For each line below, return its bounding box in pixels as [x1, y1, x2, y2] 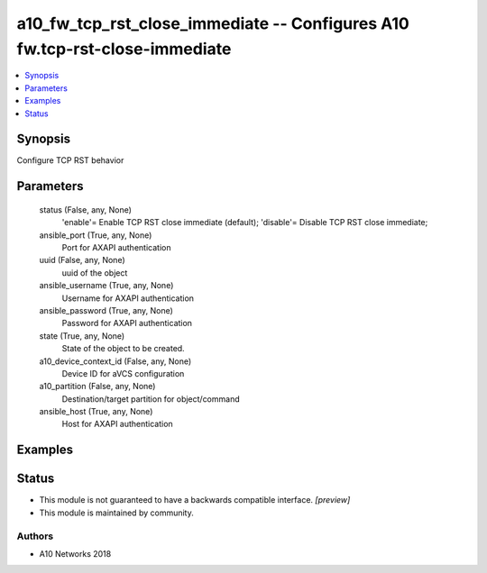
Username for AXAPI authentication [61, 293, 194, 304]
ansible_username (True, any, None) [39, 280, 174, 291]
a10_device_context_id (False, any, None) [39, 356, 192, 367]
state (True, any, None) [39, 330, 125, 341]
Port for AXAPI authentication [61, 242, 171, 252]
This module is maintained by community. [39, 507, 194, 518]
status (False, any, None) [39, 204, 133, 215]
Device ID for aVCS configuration [61, 368, 185, 378]
